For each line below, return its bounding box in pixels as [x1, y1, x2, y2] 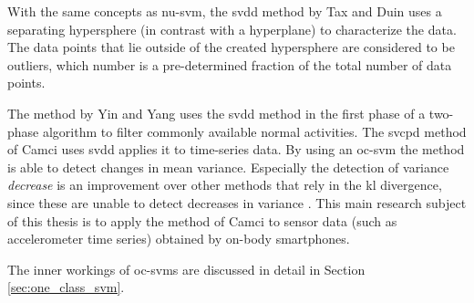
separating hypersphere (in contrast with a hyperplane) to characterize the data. [7, 19, 457, 38]
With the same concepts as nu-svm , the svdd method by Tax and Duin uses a [7, 2, 442, 20]
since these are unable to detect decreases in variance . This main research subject [7, 193, 467, 212]
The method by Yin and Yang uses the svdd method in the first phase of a [7, 103, 426, 122]
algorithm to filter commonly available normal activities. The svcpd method [42, 121, 467, 141]
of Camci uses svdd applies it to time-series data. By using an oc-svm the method [7, 140, 465, 159]
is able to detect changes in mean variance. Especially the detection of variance [7, 157, 449, 176]
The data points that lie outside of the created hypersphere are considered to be [7, 37, 455, 57]
